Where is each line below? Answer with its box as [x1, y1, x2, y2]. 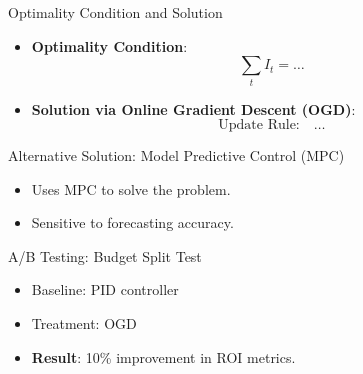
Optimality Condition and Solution [8, 2, 223, 22]
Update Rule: [218, 118, 300, 133]
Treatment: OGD [31, 313, 137, 334]
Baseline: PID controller [31, 279, 179, 300]
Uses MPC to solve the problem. [31, 178, 231, 199]
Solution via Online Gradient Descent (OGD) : [31, 98, 356, 119]
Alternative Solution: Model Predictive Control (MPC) [8, 145, 345, 166]
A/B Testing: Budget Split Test [8, 245, 202, 266]
